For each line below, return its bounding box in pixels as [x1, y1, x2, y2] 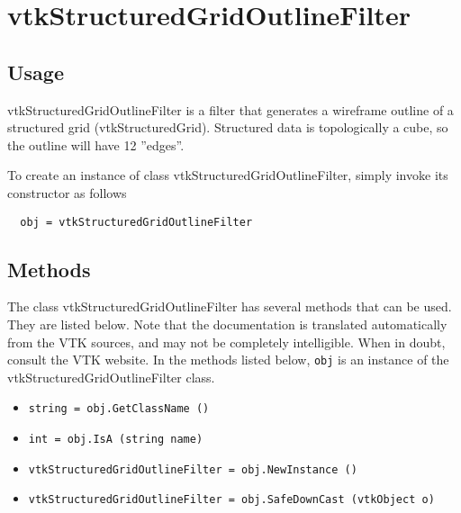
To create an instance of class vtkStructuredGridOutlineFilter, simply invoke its [7, 166, 448, 184]
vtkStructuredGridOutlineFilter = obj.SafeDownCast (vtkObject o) [28, 493, 435, 507]
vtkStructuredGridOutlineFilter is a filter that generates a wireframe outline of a [7, 100, 454, 119]
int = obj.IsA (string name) [28, 433, 203, 446]
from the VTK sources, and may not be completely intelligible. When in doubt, [7, 332, 446, 351]
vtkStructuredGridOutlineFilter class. [7, 367, 215, 386]
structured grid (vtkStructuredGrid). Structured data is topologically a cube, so [7, 118, 448, 137]
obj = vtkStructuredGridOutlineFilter [20, 215, 253, 229]
